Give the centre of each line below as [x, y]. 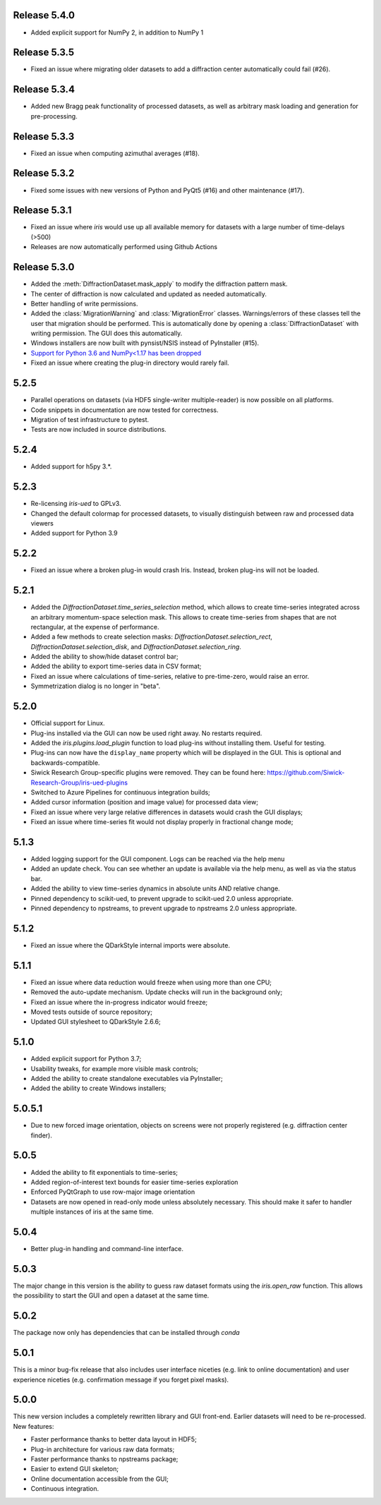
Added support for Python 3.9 [74, 533]
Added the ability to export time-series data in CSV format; [116, 666]
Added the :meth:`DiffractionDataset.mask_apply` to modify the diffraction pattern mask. [159, 284]
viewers [42, 523]
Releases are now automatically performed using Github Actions [124, 247]
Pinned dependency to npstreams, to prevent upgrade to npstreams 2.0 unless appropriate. [164, 908]
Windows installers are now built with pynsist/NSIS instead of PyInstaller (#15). [145, 343]
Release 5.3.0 [44, 267]
